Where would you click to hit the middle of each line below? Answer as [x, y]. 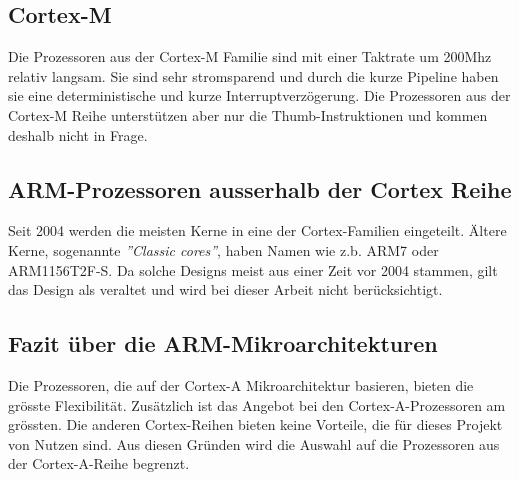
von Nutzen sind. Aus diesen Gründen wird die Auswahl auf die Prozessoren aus [254, 443]
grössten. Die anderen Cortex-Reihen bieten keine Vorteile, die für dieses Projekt [255, 424]
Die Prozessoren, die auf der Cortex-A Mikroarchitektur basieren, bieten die [241, 384]
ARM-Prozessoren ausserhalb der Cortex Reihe [260, 188]
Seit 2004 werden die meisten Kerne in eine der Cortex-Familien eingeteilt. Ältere [257, 230]
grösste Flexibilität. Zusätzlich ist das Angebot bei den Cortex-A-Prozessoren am [257, 404]
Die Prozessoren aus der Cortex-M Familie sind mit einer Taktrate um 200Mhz [250, 56]
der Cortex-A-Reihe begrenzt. [99, 463]
